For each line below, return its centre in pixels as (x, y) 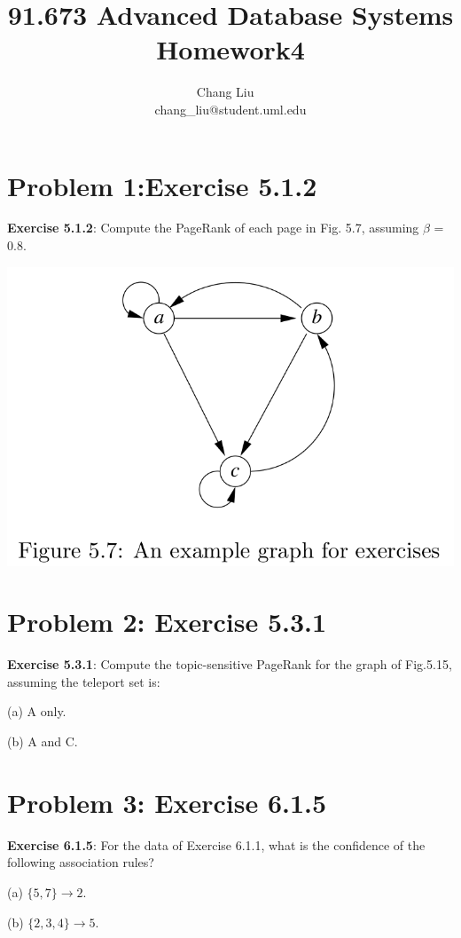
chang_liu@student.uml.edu (230, 109)
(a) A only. (37, 711)
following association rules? (81, 862)
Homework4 (230, 49)
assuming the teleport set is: (84, 681)
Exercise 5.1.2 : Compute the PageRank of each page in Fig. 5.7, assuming (213, 228)
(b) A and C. (43, 741)
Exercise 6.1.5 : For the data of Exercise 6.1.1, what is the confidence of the (216, 844)
